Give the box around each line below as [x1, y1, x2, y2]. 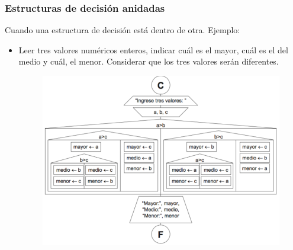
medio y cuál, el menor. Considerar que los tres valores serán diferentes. [18, 55, 279, 68]
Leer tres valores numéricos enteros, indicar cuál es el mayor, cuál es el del [18, 43, 288, 56]
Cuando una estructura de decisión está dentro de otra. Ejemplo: [5, 24, 240, 36]
